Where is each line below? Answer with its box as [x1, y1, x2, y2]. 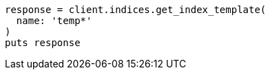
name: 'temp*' [16, 15, 92, 26]
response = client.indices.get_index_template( [5, 4, 267, 15]
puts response [5, 37, 81, 48]
